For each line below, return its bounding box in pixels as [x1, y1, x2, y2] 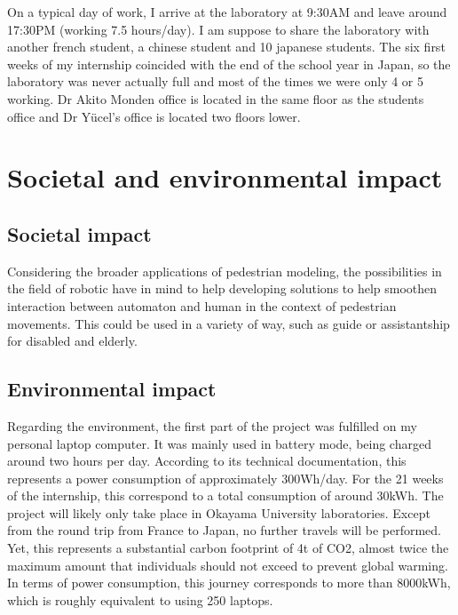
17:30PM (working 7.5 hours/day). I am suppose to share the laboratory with [7, 20, 430, 38]
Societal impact [7, 220, 152, 247]
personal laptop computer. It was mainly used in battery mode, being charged [7, 434, 431, 452]
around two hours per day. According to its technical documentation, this [7, 451, 407, 470]
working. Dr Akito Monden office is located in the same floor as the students [7, 89, 424, 108]
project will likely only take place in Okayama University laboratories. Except [7, 503, 430, 522]
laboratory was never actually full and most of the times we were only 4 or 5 [7, 72, 423, 91]
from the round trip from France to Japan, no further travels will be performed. [7, 521, 441, 539]
